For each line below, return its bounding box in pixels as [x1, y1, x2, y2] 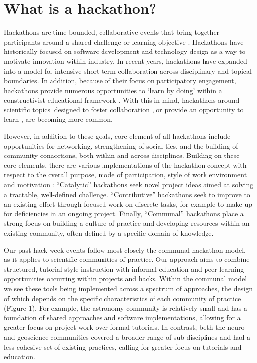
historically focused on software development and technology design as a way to [4, 46, 246, 56]
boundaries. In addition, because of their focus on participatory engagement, [4, 75, 236, 86]
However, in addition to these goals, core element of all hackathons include [4, 131, 231, 141]
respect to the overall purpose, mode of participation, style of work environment [4, 169, 247, 180]
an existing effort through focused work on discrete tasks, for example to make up [4, 199, 253, 209]
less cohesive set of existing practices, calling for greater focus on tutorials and [4, 341, 242, 352]
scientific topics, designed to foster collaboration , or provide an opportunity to [4, 104, 244, 114]
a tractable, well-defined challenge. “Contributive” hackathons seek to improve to [4, 189, 250, 199]
